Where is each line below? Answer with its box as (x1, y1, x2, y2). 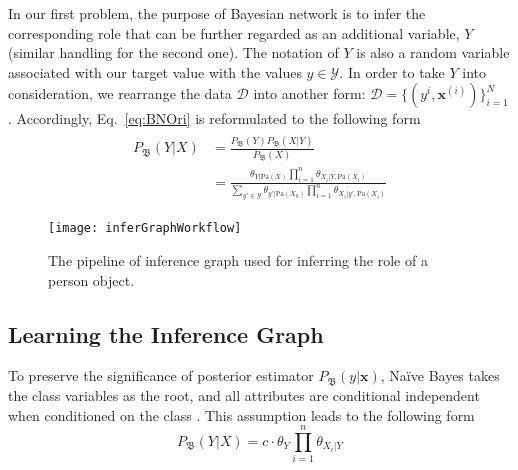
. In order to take (339, 61, 445, 82)
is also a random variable (356, 42, 510, 63)
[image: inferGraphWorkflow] (48, 221, 242, 236)
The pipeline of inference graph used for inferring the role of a (48, 250, 428, 271)
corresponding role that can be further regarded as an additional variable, (8, 22, 460, 43)
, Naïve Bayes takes (380, 365, 500, 386)
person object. (48, 269, 135, 290)
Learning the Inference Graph (8, 318, 324, 349)
